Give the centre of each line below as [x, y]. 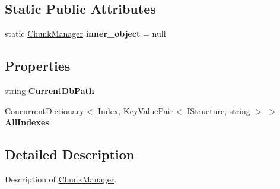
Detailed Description [70, 154]
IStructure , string [219, 110]
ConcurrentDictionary [44, 110]
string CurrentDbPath [50, 90]
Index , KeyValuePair [136, 110]
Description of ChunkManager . [61, 179]
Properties [38, 66]
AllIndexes [27, 122]
